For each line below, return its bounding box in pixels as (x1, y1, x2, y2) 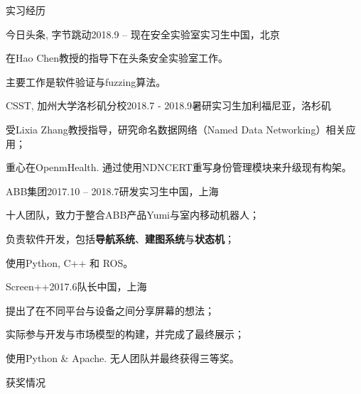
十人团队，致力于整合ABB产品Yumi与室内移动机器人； (6, 207, 259, 222)
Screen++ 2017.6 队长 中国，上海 (6, 279, 147, 294)
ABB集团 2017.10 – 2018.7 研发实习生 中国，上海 (6, 183, 219, 198)
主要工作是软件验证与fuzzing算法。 (6, 74, 166, 89)
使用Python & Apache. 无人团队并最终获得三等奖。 (6, 350, 239, 365)
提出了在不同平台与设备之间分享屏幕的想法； (6, 302, 215, 317)
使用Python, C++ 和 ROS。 (6, 255, 134, 270)
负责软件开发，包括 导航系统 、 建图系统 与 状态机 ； (6, 231, 235, 246)
